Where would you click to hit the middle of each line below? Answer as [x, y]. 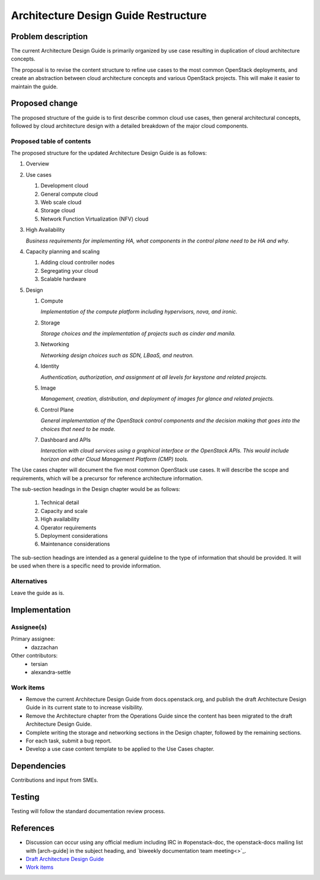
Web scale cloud [61, 202]
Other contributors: [34, 656]
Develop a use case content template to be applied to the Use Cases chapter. [120, 749]
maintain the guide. [34, 87]
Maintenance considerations [75, 544]
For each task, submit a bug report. [69, 741]
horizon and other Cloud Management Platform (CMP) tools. [115, 459]
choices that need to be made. [78, 429]
